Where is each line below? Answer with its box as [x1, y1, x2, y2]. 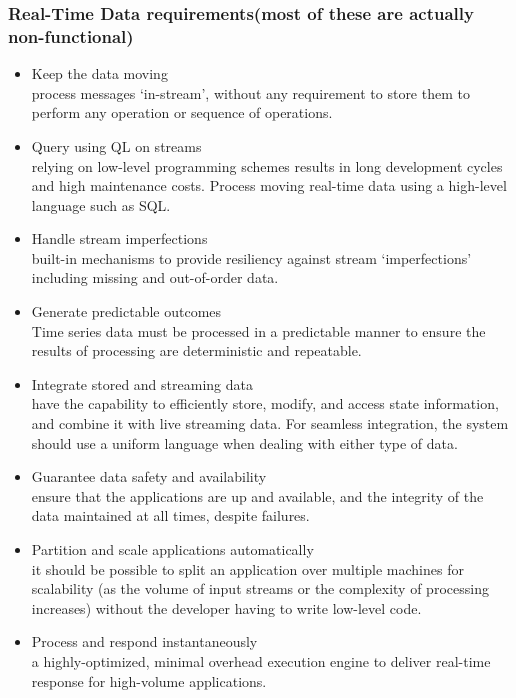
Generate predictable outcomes [31, 301, 222, 322]
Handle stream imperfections [31, 228, 208, 249]
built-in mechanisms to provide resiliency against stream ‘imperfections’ [31, 247, 472, 268]
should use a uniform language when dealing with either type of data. [31, 432, 458, 453]
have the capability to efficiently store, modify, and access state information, [31, 393, 499, 414]
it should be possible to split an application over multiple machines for [31, 558, 464, 579]
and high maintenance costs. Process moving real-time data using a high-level [31, 175, 507, 196]
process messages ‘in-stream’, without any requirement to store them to [31, 82, 470, 103]
